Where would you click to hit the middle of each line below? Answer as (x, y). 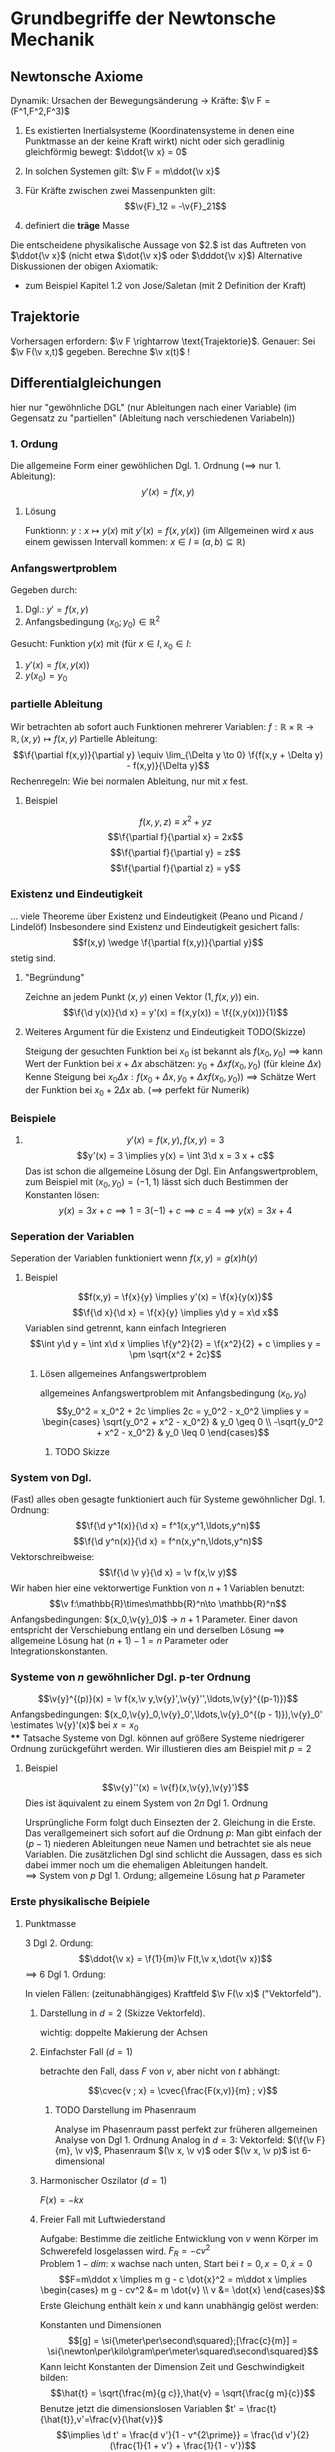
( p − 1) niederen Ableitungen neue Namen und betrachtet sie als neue (168, 1844)
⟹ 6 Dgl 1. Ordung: (65, 1974)
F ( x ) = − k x (61, 2199)
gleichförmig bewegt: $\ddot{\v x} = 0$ (106, 151)
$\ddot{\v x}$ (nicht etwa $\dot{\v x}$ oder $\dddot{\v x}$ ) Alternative (156, 255)
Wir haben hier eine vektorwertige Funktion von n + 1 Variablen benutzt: (157, 1588)
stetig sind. (33, 958)
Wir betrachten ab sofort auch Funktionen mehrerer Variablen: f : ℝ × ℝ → (162, 726)
